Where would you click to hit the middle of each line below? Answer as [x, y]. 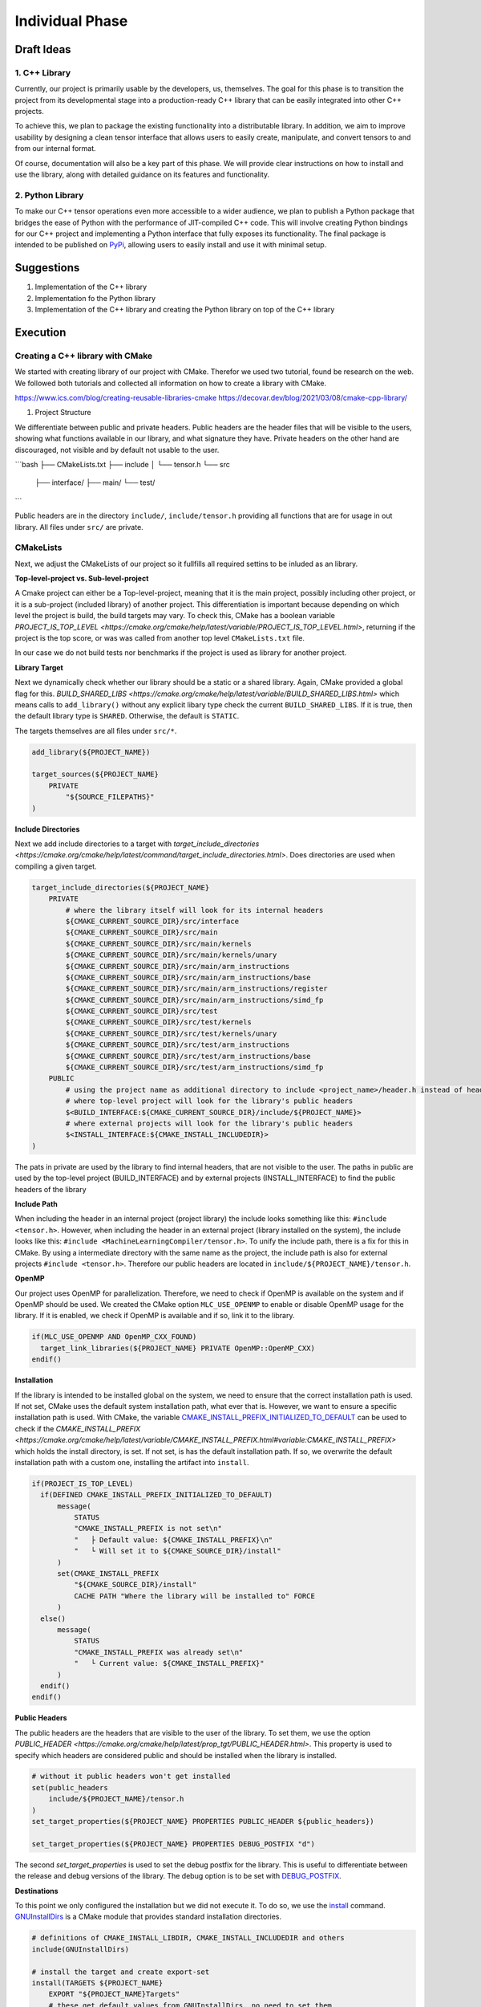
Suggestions [47, 268]
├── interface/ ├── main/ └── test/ [95, 482]
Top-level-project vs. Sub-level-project [82, 579]
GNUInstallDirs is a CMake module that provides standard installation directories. [148, 1917]
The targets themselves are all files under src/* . [96, 731]
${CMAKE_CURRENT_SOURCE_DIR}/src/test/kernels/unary [171, 1033]
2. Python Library [49, 195]
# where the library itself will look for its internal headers [194, 910]
